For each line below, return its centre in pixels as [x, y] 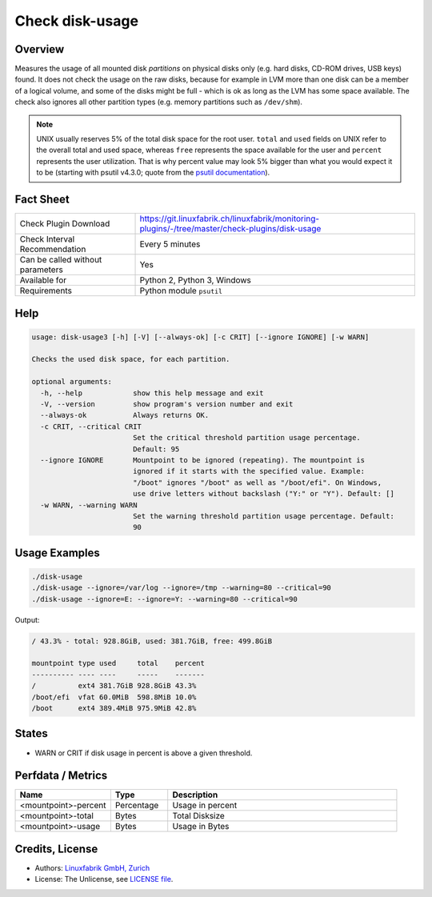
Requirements [46, 290]
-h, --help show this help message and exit [152, 393]
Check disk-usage [77, 21]
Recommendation [53, 250]
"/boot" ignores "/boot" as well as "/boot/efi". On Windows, [257, 483]
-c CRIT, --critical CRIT [91, 426]
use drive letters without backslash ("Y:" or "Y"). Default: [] [264, 494]
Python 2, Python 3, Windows [196, 280]
